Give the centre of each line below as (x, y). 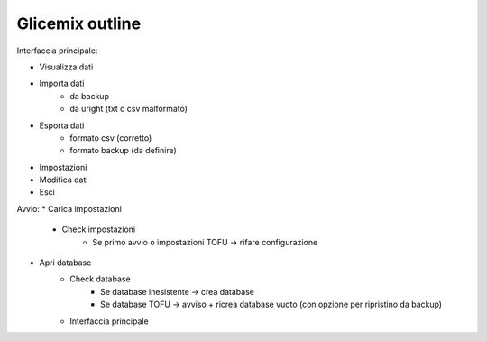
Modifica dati (64, 180)
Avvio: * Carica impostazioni (69, 208)
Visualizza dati (66, 67)
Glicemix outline (79, 23)
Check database (100, 279)
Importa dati (62, 83)
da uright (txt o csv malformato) (129, 109)
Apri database (65, 263)
